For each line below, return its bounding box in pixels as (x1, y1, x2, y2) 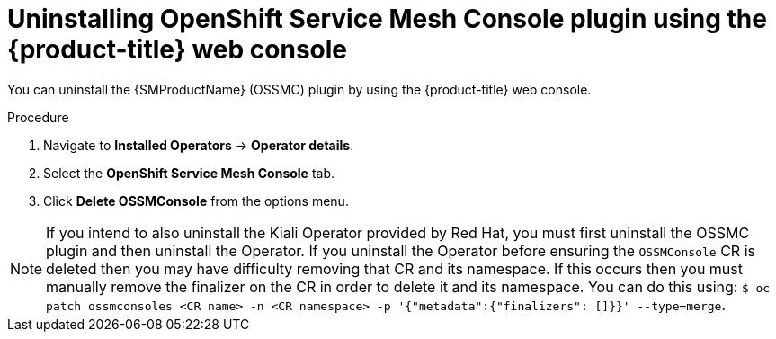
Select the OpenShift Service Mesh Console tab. (43, 165, 335, 181)
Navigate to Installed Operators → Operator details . (43, 137, 354, 153)
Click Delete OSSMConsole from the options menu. (43, 192, 349, 209)
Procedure (7, 109, 69, 125)
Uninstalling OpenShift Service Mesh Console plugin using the (7, 4, 767, 34)
